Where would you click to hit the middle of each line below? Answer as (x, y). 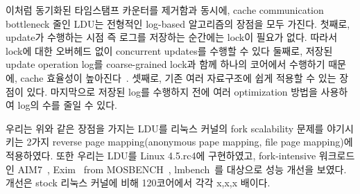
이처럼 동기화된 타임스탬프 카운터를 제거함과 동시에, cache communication (165, 10)
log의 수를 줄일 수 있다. (68, 105)
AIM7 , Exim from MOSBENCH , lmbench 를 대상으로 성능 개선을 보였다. (182, 169)
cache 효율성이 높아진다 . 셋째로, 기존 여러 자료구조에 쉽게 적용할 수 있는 (178, 77)
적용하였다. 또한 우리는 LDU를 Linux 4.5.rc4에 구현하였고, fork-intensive (161, 155)
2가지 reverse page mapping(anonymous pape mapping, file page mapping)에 (190, 142)
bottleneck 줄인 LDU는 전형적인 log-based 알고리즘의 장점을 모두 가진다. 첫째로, (178, 23)
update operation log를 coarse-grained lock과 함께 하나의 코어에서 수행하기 (165, 64)
